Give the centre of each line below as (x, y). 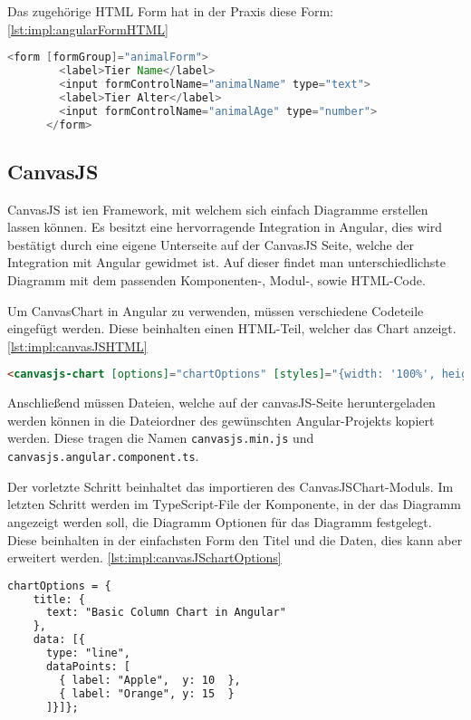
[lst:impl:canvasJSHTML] (77, 346)
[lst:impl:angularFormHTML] (88, 29)
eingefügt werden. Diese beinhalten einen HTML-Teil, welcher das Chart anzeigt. (232, 328)
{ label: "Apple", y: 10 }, (150, 680)
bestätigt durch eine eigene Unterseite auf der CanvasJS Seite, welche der (211, 244)
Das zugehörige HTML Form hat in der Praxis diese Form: (170, 11)
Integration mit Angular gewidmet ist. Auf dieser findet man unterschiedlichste (226, 262)
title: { (59, 599)
